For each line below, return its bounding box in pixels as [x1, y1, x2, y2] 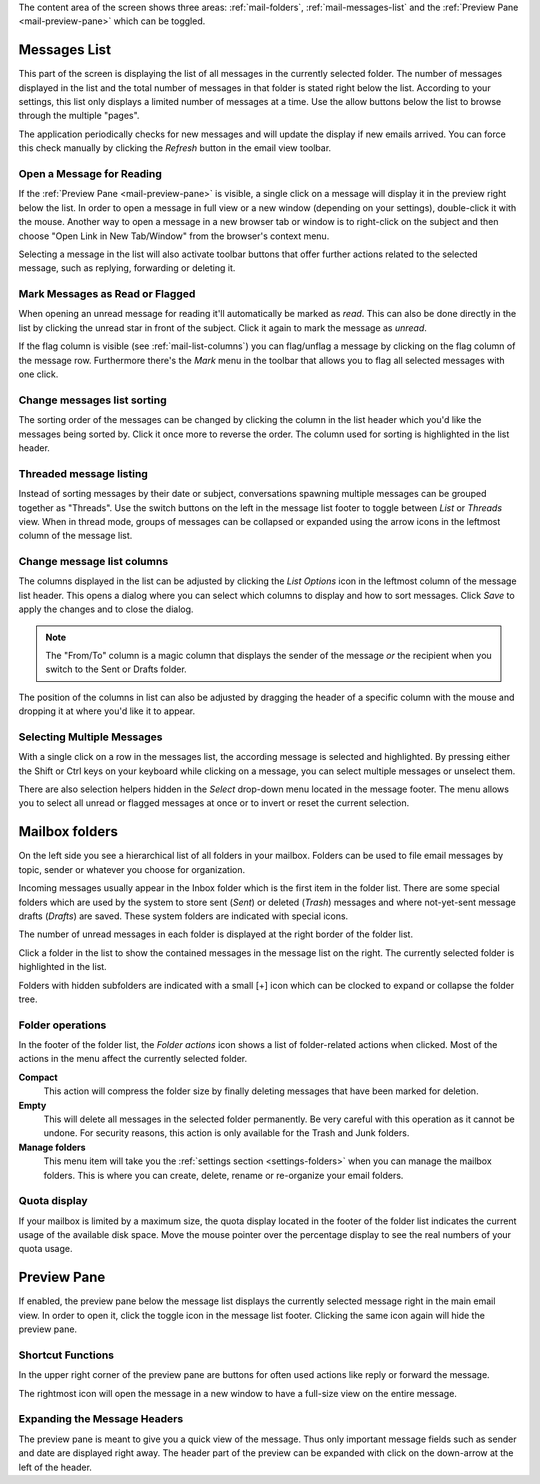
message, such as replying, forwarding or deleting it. [18, 262, 236, 274]
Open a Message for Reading [18, 167, 162, 181]
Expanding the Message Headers [18, 1412, 184, 1426]
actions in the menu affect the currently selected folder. [18, 1053, 248, 1065]
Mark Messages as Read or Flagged [18, 287, 196, 301]
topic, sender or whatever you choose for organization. [18, 863, 245, 875]
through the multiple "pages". [18, 110, 140, 122]
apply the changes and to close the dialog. [18, 603, 194, 615]
